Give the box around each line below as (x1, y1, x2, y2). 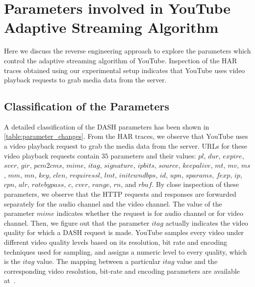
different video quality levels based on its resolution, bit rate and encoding (4, 237, 228, 247)
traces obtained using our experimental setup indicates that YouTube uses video (4, 65, 245, 75)
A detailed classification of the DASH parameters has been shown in (4, 121, 209, 131)
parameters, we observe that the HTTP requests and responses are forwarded (4, 189, 236, 199)
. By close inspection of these (152, 179, 239, 189)
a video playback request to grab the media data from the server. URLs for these (4, 141, 247, 151)
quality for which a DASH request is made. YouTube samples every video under (4, 227, 244, 237)
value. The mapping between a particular (36, 256, 160, 266)
